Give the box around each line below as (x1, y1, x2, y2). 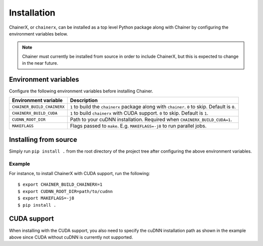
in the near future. (22, 60, 58, 66)
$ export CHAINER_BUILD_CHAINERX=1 (18, 182, 103, 187)
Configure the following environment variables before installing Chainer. (9, 88, 153, 94)
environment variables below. (9, 31, 68, 36)
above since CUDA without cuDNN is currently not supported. (9, 234, 133, 240)
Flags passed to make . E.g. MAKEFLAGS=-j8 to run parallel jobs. (70, 123, 207, 129)
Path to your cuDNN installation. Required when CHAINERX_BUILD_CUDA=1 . (70, 116, 232, 123)
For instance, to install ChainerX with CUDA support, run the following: (9, 171, 150, 176)
